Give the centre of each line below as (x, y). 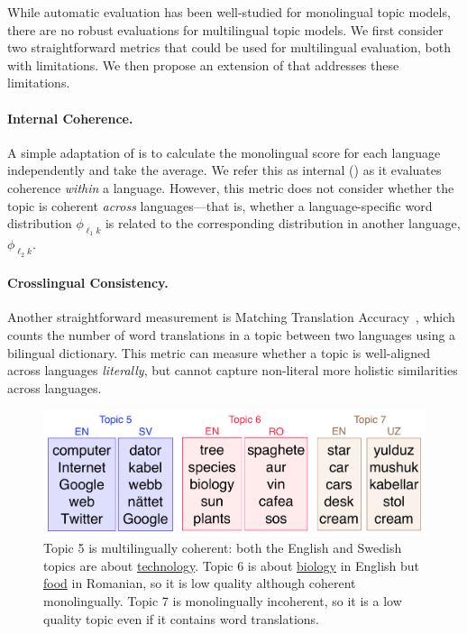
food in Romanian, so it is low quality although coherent (200, 583)
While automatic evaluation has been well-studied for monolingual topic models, (229, 12)
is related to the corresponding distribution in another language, (283, 223)
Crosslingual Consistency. (88, 283)
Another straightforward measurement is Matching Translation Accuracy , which (231, 317)
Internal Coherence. (70, 118)
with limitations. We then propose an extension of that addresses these (203, 64)
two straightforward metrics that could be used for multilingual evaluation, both (229, 47)
